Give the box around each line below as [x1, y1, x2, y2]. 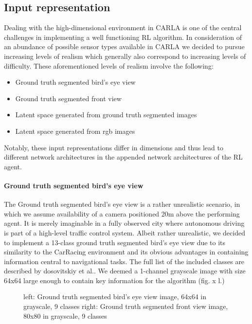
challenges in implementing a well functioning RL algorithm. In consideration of [4, 32, 242, 42]
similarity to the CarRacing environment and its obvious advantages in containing [4, 247, 249, 257]
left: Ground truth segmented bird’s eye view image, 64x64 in [23, 291, 207, 302]
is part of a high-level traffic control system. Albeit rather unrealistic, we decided [4, 227, 245, 237]
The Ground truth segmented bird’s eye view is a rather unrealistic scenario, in [4, 199, 240, 209]
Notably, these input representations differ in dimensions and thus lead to [4, 142, 223, 152]
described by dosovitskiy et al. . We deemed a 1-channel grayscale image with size [4, 266, 246, 276]
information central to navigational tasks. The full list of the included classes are [4, 256, 245, 266]
